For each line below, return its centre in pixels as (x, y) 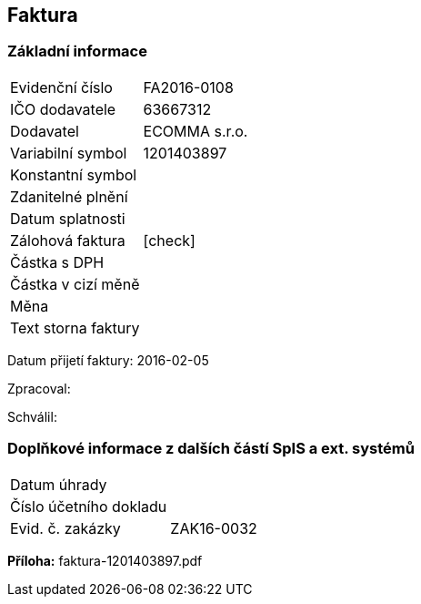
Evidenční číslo (61, 87)
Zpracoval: (39, 388)
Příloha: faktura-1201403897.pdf (105, 560)
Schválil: (32, 416)
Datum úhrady (59, 484)
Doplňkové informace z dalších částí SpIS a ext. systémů (211, 449)
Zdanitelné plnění (69, 196)
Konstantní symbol (74, 174)
